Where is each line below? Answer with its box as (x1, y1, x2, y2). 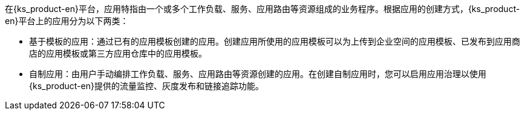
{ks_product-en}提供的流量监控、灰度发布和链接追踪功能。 (29, 81, 264, 91)
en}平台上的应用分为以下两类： (5, 16, 129, 26)
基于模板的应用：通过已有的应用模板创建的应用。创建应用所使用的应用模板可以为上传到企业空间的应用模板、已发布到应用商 (29, 36, 520, 46)
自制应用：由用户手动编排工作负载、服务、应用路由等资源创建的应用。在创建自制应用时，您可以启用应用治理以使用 (29, 69, 486, 79)
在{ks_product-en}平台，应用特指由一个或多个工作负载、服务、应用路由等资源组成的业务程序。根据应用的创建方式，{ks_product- (5, 4, 520, 14)
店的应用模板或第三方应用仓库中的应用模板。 (29, 48, 207, 58)
